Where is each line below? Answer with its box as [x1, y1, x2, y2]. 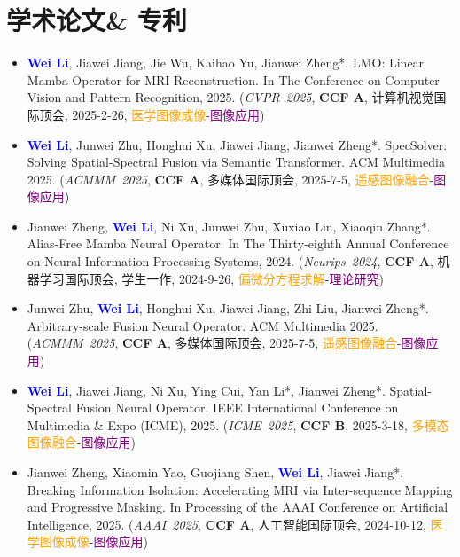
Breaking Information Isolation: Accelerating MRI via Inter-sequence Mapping [27, 480, 453, 498]
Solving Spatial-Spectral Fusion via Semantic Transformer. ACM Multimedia [27, 153, 445, 171]
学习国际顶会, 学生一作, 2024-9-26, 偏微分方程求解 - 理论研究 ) [39, 269, 384, 287]
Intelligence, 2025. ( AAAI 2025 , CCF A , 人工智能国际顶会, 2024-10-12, [27, 514, 426, 533]
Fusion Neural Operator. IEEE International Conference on [75, 398, 399, 417]
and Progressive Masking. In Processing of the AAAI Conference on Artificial [27, 498, 448, 516]
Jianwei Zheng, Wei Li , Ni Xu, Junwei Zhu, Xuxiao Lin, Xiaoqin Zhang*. [27, 216, 431, 235]
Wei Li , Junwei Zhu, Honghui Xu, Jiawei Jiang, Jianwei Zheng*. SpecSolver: [27, 135, 448, 153]
